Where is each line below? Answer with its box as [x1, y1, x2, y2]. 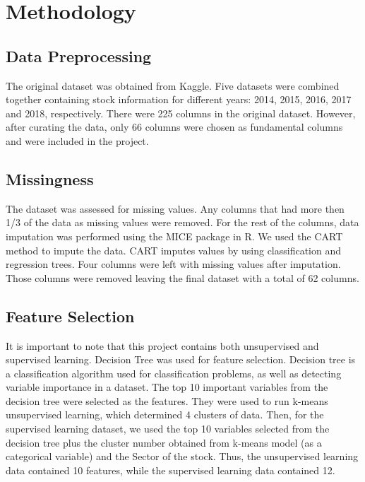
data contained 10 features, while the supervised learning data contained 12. [6, 462, 335, 477]
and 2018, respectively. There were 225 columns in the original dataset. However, [6, 105, 356, 120]
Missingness [6, 167, 94, 189]
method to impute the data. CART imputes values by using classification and [6, 242, 342, 257]
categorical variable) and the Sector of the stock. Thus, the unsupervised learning [6, 449, 359, 464]
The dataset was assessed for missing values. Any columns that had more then [6, 201, 345, 216]
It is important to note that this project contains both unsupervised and [6, 338, 319, 353]
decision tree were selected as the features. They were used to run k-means [6, 393, 328, 408]
